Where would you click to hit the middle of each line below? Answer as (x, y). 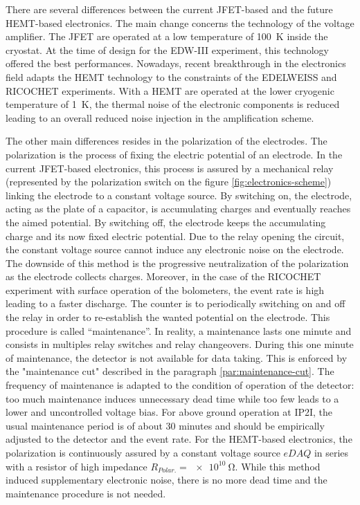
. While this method (278, 466)
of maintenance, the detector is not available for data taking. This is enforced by (177, 357)
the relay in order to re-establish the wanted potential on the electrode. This (168, 317)
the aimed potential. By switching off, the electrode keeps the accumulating (166, 222)
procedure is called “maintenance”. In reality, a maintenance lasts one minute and (179, 330)
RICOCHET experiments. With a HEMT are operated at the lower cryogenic (170, 90)
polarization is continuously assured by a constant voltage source (143, 452)
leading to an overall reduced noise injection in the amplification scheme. (160, 117)
